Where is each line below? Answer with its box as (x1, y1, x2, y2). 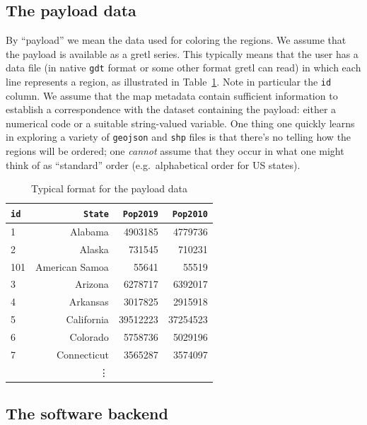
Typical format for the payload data (30, 181, 187, 196)
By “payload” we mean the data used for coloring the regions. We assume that (6, 33, 346, 47)
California (66, 312, 109, 327)
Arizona (74, 276, 109, 291)
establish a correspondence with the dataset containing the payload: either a (6, 102, 337, 117)
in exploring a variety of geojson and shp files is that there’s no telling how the (6, 129, 351, 144)
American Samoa (35, 259, 109, 274)
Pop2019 (122, 209, 158, 219)
